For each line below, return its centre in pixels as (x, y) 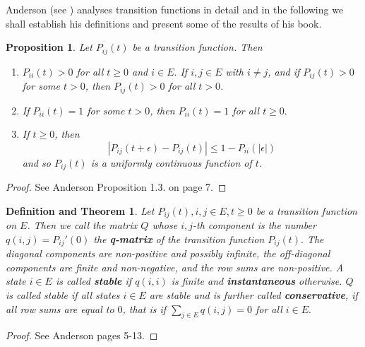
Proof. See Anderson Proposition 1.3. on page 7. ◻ (116, 187)
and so (36, 162)
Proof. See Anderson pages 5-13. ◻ (82, 335)
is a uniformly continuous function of (171, 162)
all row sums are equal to (60, 308)
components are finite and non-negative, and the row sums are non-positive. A (175, 267)
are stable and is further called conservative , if (253, 295)
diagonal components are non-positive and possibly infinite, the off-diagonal (168, 253)
